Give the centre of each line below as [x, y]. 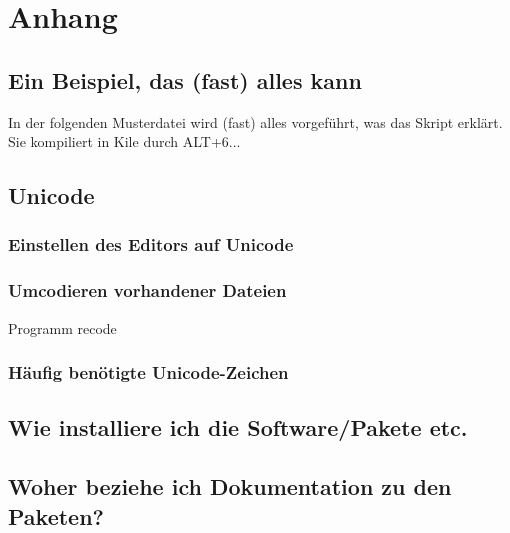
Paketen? [56, 515]
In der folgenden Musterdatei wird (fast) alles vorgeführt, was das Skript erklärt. [255, 121]
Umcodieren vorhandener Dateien [147, 290]
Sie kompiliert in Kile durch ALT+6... [124, 141]
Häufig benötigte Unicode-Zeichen [148, 372]
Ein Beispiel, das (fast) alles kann [185, 79]
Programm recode [62, 327]
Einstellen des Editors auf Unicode [151, 244]
